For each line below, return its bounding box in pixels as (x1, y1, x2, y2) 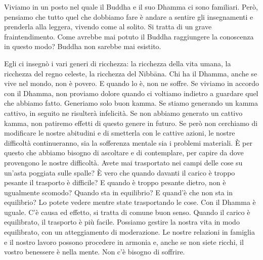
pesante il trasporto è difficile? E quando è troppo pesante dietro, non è (4, 177, 226, 188)
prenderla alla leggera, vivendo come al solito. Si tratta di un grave (4, 21, 212, 32)
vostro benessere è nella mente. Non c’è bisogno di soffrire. (4, 246, 185, 257)
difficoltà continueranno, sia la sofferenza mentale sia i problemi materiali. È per (4, 137, 252, 148)
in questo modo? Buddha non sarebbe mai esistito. (4, 41, 161, 52)
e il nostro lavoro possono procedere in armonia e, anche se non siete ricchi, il (4, 236, 244, 247)
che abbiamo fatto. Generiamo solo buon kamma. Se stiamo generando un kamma (4, 98, 258, 108)
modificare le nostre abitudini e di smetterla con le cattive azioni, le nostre (4, 127, 235, 138)
